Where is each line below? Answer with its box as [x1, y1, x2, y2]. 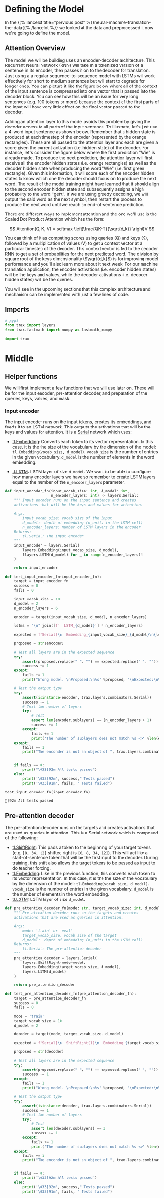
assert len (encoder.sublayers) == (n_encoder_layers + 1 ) [31, 718, 152, 723]
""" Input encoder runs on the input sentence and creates [14, 498, 137, 503]
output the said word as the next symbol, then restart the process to [5, 196, 142, 202]
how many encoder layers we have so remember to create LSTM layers [12, 474, 156, 480]
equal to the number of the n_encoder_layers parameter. [12, 479, 125, 485]
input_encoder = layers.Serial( [14, 543, 80, 548]
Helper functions [5, 372, 58, 381]
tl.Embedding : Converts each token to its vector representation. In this [12, 439, 153, 445]
